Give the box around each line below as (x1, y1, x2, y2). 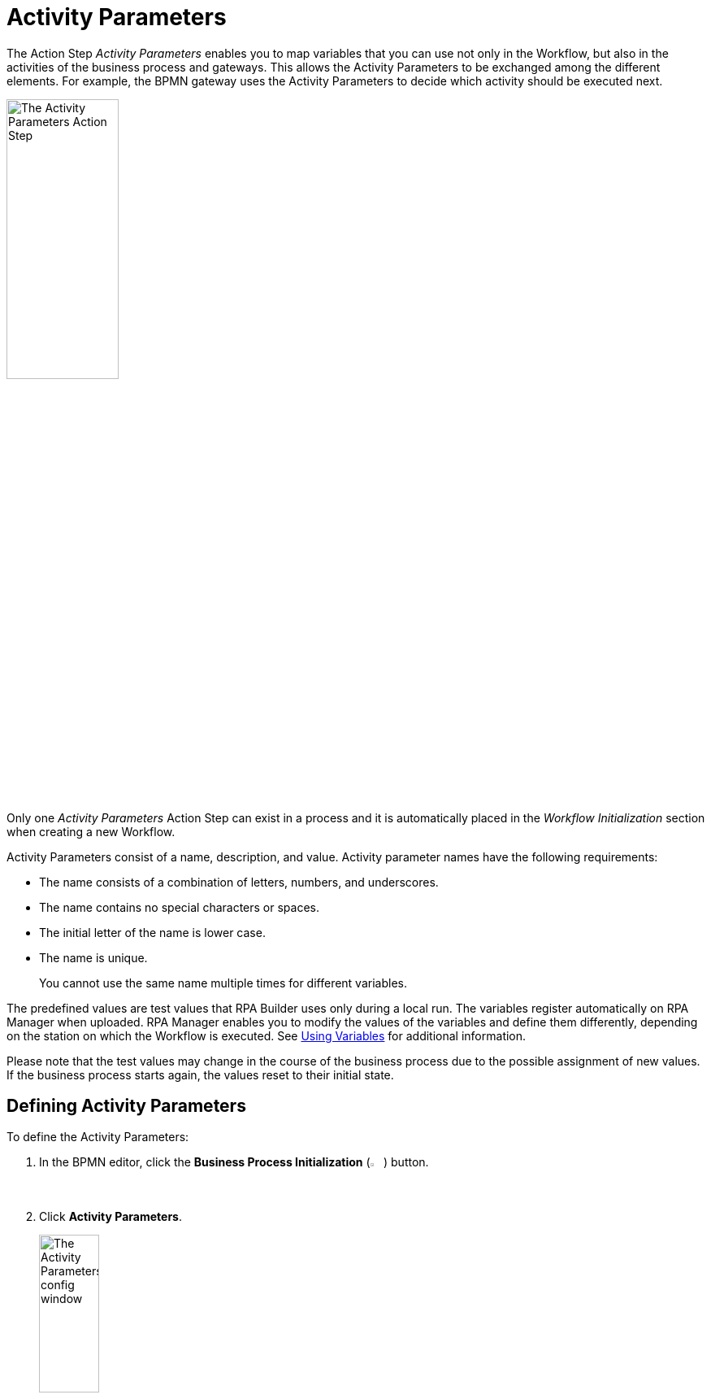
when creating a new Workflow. (7, 824, 176, 839)
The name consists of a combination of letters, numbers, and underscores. (39, 874, 439, 889)
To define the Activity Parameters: (7, 1130, 189, 1144)
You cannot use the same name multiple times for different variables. (39, 975, 407, 990)
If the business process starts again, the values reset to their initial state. (7, 1067, 394, 1082)
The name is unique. (39, 950, 148, 965)
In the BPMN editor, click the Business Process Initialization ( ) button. (39, 1155, 429, 1170)
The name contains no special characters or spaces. (39, 900, 319, 914)
